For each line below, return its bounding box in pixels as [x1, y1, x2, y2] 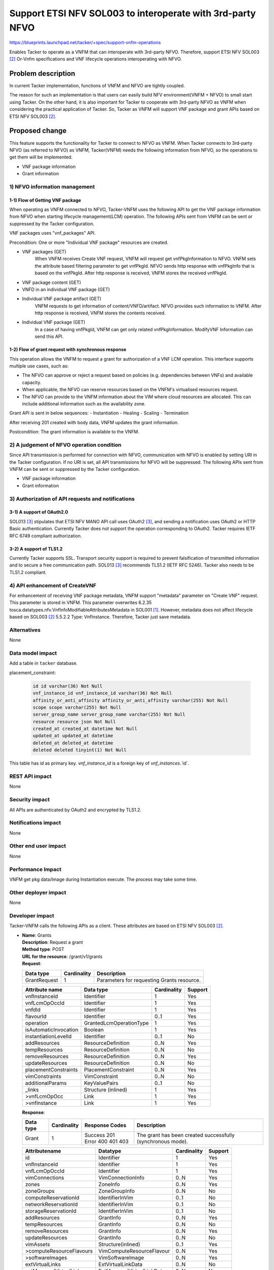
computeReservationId [25, 1194, 80, 1201]
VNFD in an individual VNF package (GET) [22, 286, 110, 292]
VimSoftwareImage [98, 1254, 144, 1261]
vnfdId [25, 1006, 41, 1013]
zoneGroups [25, 1187, 55, 1194]
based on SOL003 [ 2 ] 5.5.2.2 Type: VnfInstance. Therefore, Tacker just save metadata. [9, 614, 191, 620]
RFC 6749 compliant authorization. [9, 532, 82, 538]
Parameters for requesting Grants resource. [96, 976, 201, 983]
